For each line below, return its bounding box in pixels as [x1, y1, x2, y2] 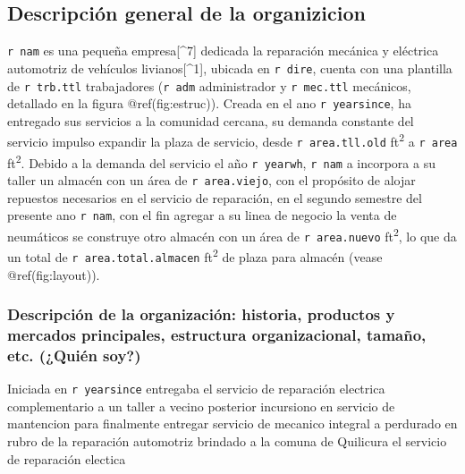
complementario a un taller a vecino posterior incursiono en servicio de [7, 396, 395, 415]
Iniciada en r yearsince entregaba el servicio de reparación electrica [7, 379, 385, 398]
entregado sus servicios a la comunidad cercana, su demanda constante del [7, 111, 414, 130]
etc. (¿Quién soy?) [7, 343, 141, 366]
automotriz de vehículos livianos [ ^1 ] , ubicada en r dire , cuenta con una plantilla [7, 58, 452, 77]
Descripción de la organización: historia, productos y [7, 303, 395, 326]
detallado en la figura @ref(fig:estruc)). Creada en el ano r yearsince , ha [7, 94, 411, 113]
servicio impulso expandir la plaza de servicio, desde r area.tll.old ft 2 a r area [7, 130, 458, 151]
